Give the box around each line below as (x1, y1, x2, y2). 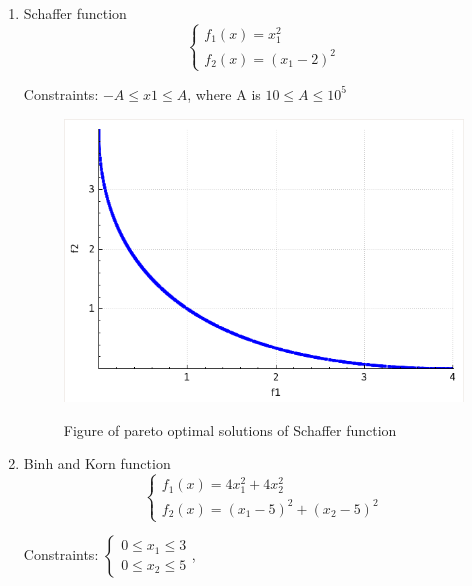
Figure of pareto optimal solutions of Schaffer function (63, 419, 397, 440)
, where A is (187, 83, 261, 104)
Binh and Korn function (23, 453, 171, 474)
